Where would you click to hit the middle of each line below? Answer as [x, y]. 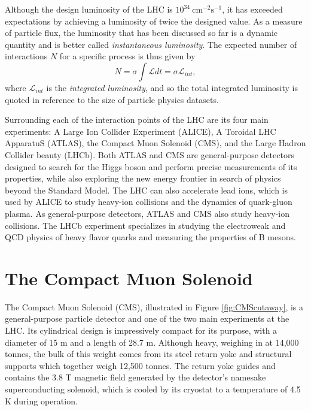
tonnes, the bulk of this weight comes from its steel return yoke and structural [148, 354]
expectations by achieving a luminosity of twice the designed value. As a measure [154, 21]
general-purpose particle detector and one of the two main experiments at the [147, 318]
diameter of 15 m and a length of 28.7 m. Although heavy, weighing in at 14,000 [152, 342]
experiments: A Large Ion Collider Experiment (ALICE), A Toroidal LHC [141, 131]
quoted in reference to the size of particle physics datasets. [112, 99]
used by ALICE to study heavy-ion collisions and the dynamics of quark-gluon [149, 202]
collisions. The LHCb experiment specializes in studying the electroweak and [145, 225]
